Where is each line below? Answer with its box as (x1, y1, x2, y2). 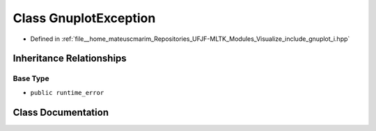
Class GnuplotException (13, 10, 156, 26)
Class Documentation (13, 106, 109, 118)
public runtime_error (30, 89, 104, 96)
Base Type (13, 73, 49, 83)
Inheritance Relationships (13, 53, 127, 64)
